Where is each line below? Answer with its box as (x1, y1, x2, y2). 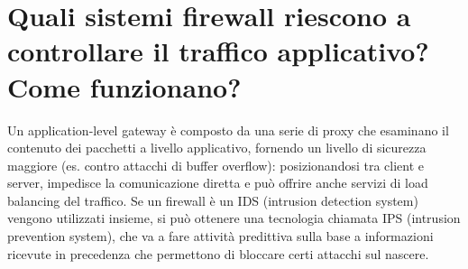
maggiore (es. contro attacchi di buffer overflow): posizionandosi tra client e (7, 155, 425, 174)
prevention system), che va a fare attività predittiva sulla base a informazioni (7, 227, 434, 246)
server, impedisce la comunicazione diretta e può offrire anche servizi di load (7, 173, 428, 192)
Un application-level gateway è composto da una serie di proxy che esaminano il (7, 120, 449, 139)
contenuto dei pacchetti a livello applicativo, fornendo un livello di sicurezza (7, 138, 427, 157)
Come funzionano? (7, 68, 242, 105)
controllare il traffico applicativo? (7, 32, 429, 70)
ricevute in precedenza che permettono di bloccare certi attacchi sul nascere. (7, 244, 429, 263)
